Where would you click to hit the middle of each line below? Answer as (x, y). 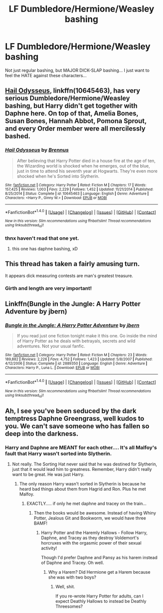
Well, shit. (65, 587)
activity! (49, 548)
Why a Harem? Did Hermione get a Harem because (99, 572)
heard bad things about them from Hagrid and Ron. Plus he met (83, 489)
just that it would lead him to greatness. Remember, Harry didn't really (82, 469)
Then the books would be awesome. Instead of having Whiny (95, 513)
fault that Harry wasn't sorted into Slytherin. (58, 453)
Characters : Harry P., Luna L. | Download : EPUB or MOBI (52, 368)
